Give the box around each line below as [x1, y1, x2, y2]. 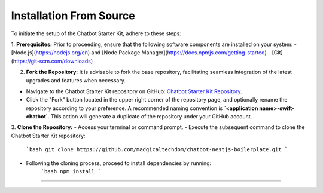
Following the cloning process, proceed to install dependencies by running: [26, 159, 212, 167]
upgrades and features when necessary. [26, 76, 126, 84]
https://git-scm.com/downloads [13, 57, 91, 65]
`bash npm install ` [41, 168, 102, 175]
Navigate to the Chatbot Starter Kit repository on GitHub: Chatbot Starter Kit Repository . [26, 87, 242, 95]
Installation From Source [11, 9, 135, 22]
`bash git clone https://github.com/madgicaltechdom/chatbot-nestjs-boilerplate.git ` [26, 146, 288, 153]
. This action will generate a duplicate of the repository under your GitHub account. [47, 113, 252, 120]
